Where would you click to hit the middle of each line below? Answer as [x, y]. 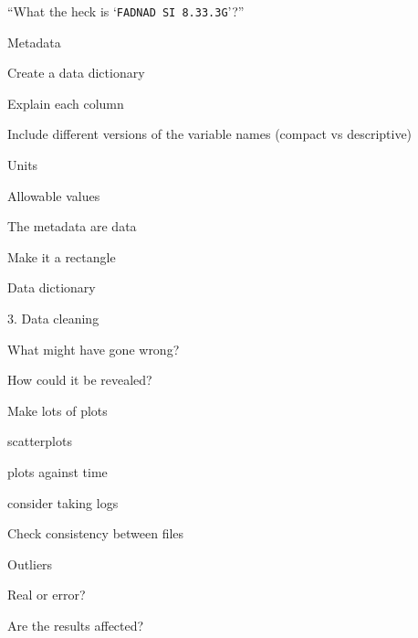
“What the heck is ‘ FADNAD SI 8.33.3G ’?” [126, 11]
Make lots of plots [57, 410]
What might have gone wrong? [94, 349]
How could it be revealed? [80, 380]
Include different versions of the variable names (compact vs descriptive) [210, 134]
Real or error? [47, 595]
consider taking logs [63, 502]
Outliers [30, 564]
